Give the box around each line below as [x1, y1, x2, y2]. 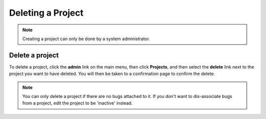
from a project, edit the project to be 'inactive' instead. [22, 100, 133, 106]
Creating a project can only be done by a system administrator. [22, 36, 150, 42]
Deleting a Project [9, 7, 84, 18]
